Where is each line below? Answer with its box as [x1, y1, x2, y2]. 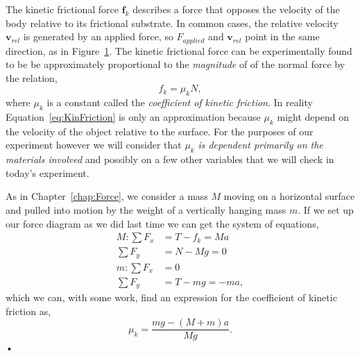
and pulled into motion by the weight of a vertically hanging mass [6, 202, 286, 217]
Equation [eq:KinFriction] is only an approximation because [6, 110, 261, 124]
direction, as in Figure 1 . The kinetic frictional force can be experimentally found [6, 43, 352, 58]
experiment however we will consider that [6, 137, 182, 152]
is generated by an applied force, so [23, 29, 173, 44]
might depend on [277, 110, 349, 124]
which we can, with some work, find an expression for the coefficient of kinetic [6, 290, 337, 305]
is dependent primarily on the [198, 137, 323, 152]
